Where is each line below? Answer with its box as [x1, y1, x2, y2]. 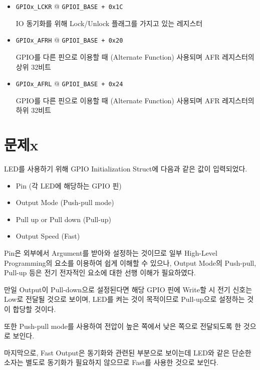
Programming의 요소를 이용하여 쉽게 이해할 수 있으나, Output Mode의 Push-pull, [4, 257, 256, 268]
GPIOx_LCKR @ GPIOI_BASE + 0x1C [16, 1, 123, 11]
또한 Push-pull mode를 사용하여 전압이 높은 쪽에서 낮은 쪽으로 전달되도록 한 [4, 320, 241, 331]
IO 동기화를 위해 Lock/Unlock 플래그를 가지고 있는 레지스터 [16, 18, 203, 28]
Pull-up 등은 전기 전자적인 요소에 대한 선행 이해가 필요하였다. [4, 267, 196, 278]
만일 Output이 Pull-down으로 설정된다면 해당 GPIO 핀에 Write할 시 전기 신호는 [4, 284, 252, 294]
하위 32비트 [16, 105, 51, 115]
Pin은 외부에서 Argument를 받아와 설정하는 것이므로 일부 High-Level [4, 248, 217, 258]
